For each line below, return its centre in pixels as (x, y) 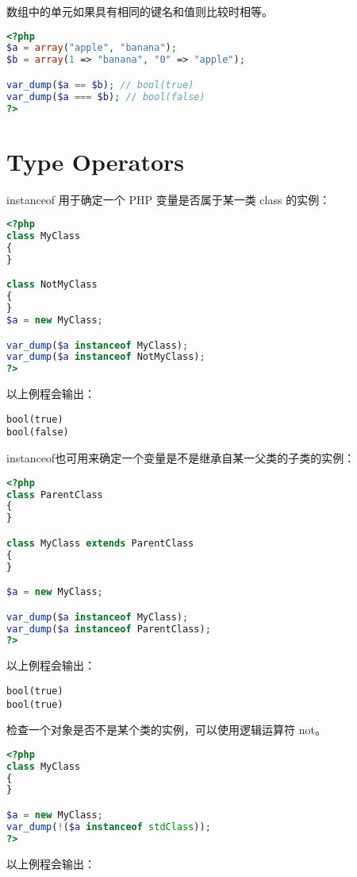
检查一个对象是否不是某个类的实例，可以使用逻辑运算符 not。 (166, 730)
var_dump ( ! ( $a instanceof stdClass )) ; (109, 827)
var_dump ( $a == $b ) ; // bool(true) (100, 85)
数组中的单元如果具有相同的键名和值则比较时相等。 (140, 11)
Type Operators (96, 161)
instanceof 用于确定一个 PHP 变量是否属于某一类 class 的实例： (169, 199)
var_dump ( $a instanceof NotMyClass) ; (106, 357)
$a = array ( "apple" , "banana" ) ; (92, 48)
